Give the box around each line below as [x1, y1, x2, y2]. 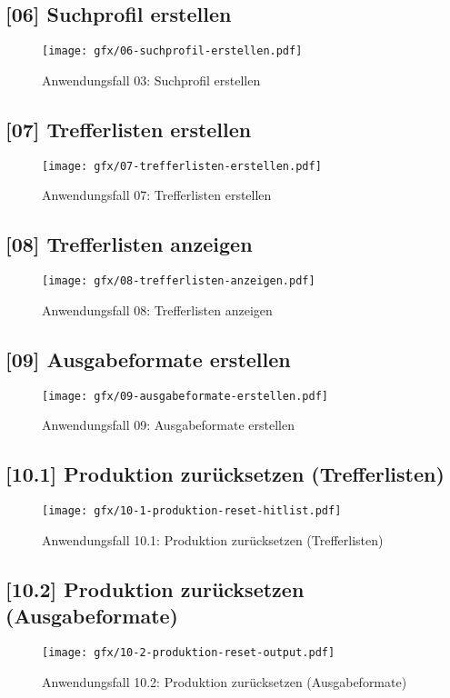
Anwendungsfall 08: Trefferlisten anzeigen [42, 300, 273, 319]
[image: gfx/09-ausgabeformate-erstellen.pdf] [42, 389, 328, 403]
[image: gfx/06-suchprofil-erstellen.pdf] [42, 45, 303, 58]
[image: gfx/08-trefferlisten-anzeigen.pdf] [42, 274, 315, 288]
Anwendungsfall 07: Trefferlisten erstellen [42, 185, 272, 204]
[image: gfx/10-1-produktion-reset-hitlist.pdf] [42, 504, 342, 518]
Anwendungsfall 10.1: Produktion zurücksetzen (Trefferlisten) [42, 530, 384, 549]
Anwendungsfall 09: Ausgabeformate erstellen [42, 415, 295, 434]
